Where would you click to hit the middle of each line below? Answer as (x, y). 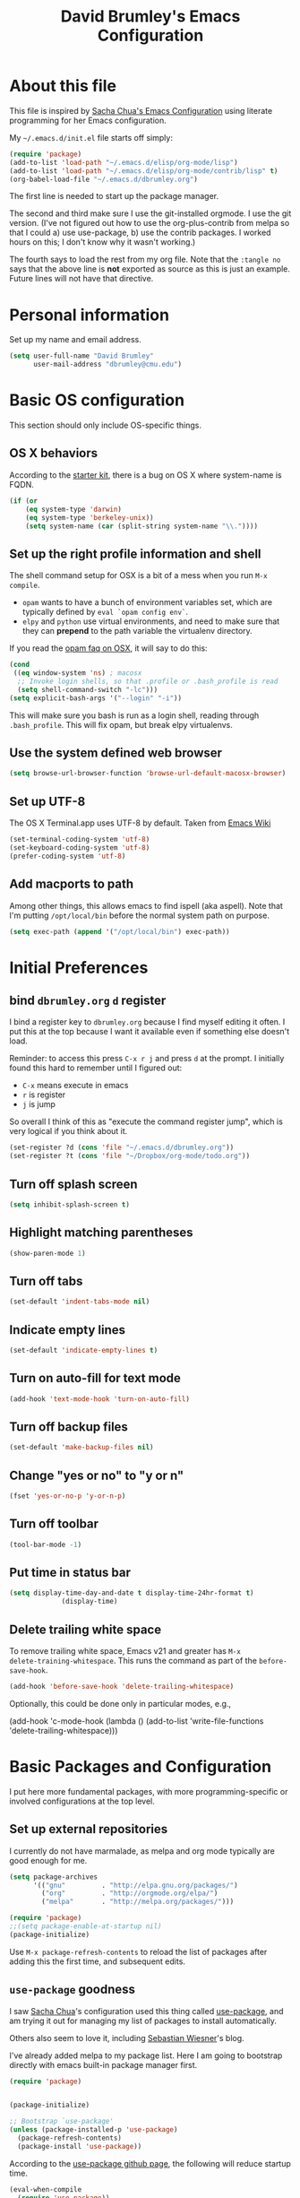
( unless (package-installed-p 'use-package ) (94, 2130)
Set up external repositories (89, 1829)
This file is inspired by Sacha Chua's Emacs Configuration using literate (141, 110)
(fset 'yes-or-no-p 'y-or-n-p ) (68, 1496)
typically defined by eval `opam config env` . (105, 612)
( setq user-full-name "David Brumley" (81, 356)
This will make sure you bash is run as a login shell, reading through (134, 715)
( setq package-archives (54, 1877)
